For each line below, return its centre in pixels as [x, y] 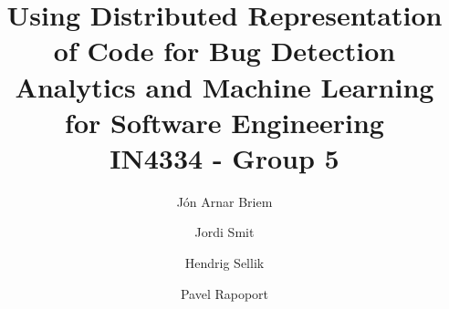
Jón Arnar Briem [224, 201]
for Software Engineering [224, 122]
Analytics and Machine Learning [224, 86]
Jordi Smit [224, 232]
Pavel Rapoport [224, 293]
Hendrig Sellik [224, 263]
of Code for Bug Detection [224, 51]
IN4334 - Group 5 [224, 157]
